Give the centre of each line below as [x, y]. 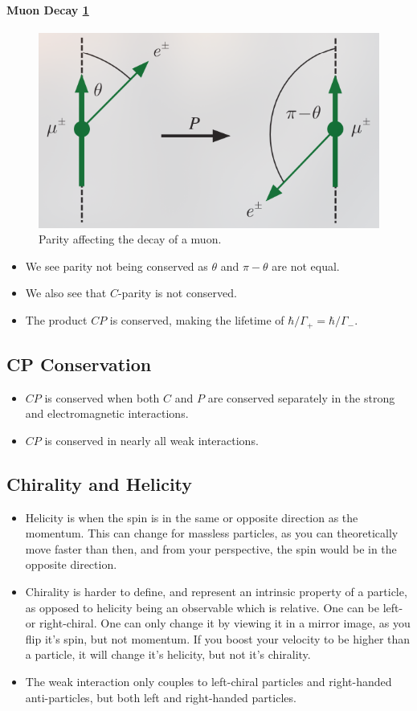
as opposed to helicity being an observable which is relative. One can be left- [214, 607]
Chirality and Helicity [100, 483]
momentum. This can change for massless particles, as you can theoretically [212, 533]
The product [56, 320]
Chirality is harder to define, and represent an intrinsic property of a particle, [216, 592]
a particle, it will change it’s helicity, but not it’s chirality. [168, 654]
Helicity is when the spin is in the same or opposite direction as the [192, 517]
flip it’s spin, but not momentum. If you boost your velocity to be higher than [218, 638]
